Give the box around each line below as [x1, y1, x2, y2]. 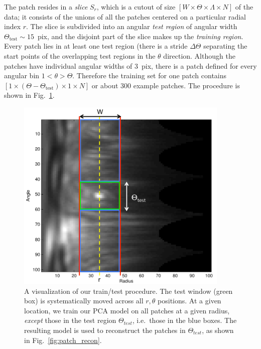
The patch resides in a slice [4, 2, 88, 12]
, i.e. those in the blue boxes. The [132, 315, 237, 325]
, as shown [202, 324, 234, 335]
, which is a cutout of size [96, 2, 176, 12]
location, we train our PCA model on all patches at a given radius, [24, 305, 230, 315]
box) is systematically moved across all [24, 295, 144, 306]
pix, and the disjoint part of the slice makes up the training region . [37, 31, 243, 41]
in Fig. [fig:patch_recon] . [24, 334, 102, 345]
